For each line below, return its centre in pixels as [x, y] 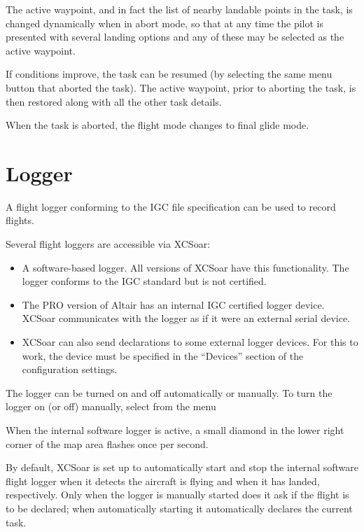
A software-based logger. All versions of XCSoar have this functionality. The [185, 267]
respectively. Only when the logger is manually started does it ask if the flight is [177, 495]
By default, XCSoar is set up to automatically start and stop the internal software [182, 467]
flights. [20, 220]
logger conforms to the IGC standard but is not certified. [144, 281]
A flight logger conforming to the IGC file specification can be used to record [171, 206]
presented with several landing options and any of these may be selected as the [175, 37]
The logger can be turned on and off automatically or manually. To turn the [169, 392]
